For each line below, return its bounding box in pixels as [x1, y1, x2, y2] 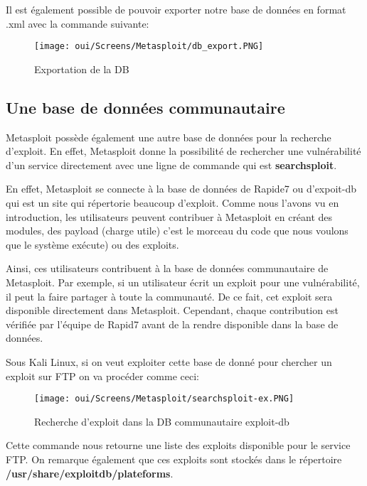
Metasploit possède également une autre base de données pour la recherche [6, 129, 331, 144]
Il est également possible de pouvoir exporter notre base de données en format [6, 2, 346, 16]
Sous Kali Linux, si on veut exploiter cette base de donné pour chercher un [6, 354, 332, 369]
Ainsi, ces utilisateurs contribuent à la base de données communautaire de [6, 261, 329, 276]
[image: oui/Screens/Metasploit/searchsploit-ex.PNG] [34, 394, 294, 404]
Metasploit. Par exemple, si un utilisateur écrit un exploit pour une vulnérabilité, [6, 274, 360, 289]
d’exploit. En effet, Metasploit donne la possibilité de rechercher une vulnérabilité [6, 144, 361, 158]
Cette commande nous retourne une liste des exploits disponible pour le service [6, 438, 351, 453]
